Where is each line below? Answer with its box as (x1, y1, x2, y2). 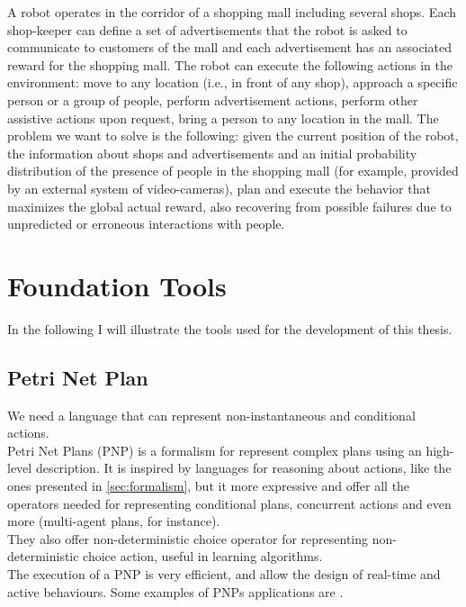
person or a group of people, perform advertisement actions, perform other (7, 90, 418, 109)
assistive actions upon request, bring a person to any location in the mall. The (7, 108, 439, 127)
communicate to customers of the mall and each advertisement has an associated (7, 38, 452, 57)
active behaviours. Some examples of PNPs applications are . (7, 582, 344, 601)
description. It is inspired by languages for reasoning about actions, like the (35, 458, 452, 477)
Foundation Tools (7, 267, 227, 303)
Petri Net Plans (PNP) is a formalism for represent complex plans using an (7, 440, 422, 459)
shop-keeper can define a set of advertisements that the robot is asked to (7, 20, 408, 39)
